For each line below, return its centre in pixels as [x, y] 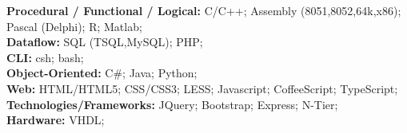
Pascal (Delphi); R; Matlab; [74, 26]
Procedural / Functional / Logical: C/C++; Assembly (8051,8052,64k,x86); [204, 10]
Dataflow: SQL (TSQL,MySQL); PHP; [105, 42]
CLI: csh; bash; [45, 57]
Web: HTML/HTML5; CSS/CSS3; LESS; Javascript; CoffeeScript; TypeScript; [202, 88]
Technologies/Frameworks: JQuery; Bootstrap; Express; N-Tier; [172, 104]
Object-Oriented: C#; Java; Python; [102, 73]
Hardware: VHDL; [56, 120]
